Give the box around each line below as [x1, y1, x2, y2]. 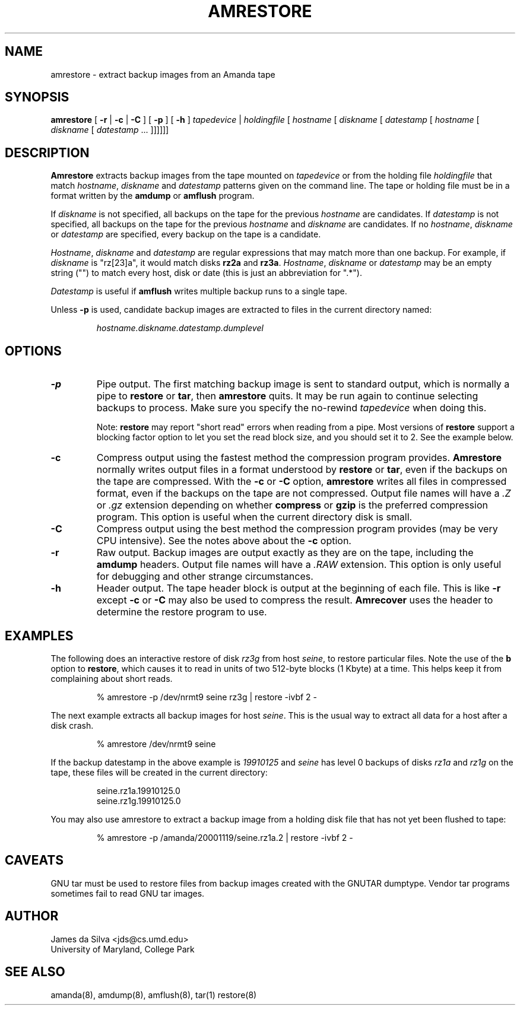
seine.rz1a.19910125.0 [96, 785, 180, 796]
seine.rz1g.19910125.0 [96, 795, 181, 806]
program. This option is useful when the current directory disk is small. [96, 511, 413, 523]
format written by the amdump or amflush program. [50, 190, 255, 201]
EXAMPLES [5, 628, 74, 643]
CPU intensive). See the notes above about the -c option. [96, 535, 351, 547]
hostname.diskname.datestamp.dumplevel [96, 323, 264, 334]
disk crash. [50, 720, 94, 730]
